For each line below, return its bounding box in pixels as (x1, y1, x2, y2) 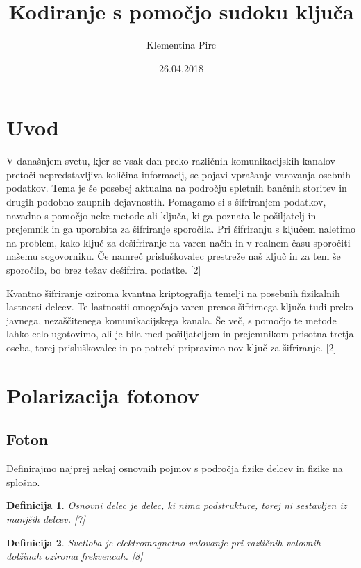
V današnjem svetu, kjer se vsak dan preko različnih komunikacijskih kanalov (6, 153, 335, 168)
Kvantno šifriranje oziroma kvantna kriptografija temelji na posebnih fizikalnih (6, 285, 340, 300)
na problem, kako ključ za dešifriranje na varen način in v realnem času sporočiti (6, 235, 351, 249)
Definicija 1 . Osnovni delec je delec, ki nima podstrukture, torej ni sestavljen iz (6, 498, 347, 512)
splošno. (6, 474, 40, 489)
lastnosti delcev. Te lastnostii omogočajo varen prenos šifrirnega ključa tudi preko (6, 299, 353, 314)
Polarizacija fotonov (6, 381, 200, 409)
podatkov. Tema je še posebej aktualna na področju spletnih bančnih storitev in (6, 181, 347, 195)
